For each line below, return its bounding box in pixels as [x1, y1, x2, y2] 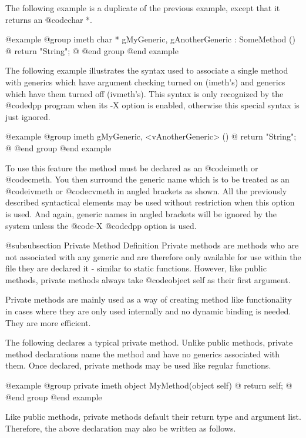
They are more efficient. [5, 316, 91, 328]
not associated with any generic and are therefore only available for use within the [5, 250, 301, 263]
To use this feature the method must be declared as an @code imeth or [5, 161, 258, 174]
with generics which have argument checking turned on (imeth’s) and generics [5, 75, 285, 88]
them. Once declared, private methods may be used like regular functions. [5, 359, 271, 371]
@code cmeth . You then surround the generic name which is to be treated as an [5, 173, 290, 185]
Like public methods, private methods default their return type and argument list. [5, 410, 301, 423]
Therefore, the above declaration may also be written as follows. [5, 422, 236, 434]
